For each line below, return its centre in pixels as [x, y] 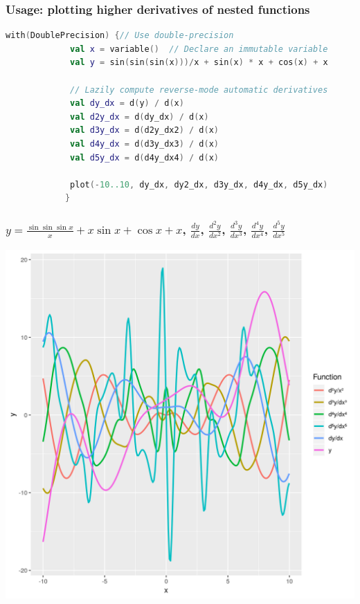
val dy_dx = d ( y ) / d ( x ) [127, 103]
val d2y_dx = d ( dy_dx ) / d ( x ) [139, 117]
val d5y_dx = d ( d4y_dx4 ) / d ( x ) [145, 157]
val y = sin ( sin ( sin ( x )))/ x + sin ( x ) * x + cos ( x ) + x [199, 63]
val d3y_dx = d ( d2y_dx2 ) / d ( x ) [145, 130]
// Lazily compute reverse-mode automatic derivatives [199, 90]
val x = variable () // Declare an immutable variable [199, 49]
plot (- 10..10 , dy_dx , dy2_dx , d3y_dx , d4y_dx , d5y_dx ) [199, 184]
